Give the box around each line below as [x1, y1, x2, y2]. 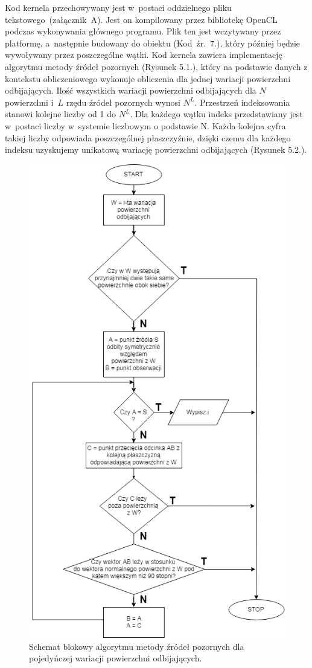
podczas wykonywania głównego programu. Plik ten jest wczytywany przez [5, 25, 281, 37]
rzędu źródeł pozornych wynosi [66, 95, 180, 108]
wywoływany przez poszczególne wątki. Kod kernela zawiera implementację [5, 48, 282, 61]
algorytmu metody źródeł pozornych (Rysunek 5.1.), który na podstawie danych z [5, 60, 308, 72]
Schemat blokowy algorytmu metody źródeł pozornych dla [29, 640, 244, 652]
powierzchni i [5, 95, 54, 108]
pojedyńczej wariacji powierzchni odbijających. [29, 652, 202, 664]
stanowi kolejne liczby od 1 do [5, 108, 116, 120]
